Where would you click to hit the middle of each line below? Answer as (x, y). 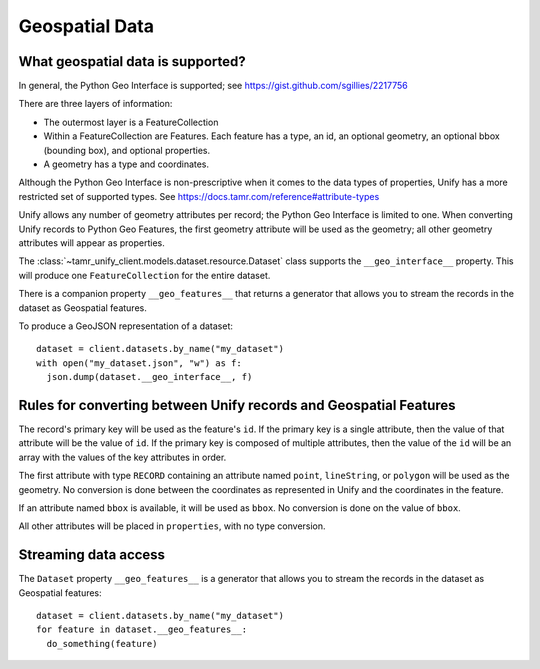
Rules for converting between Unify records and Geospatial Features (237, 405)
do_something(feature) (102, 643)
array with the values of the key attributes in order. (122, 457)
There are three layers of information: (95, 104)
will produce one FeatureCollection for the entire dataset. (144, 275)
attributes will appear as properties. (91, 242)
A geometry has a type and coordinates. (126, 164)
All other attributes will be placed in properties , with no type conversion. (172, 526)
